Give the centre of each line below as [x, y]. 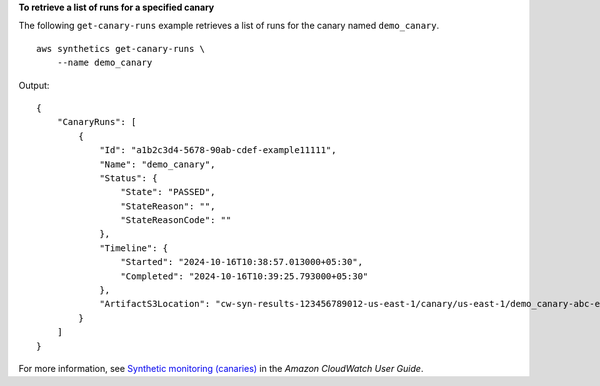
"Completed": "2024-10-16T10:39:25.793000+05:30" [244, 276]
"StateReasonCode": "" [176, 220]
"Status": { [128, 178]
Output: [34, 85]
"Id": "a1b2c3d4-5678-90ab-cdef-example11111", [218, 150]
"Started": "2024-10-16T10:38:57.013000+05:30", [242, 262]
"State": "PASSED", [168, 192]
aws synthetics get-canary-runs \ [120, 48]
